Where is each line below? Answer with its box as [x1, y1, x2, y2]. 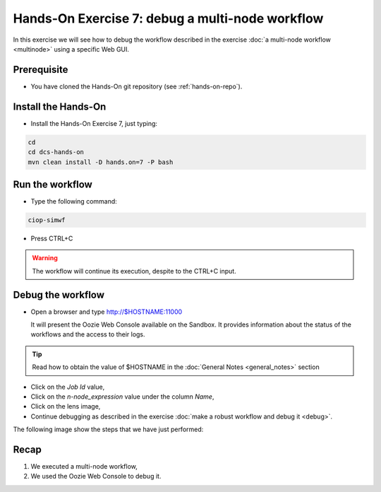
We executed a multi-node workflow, [30, 462, 138, 471]
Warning [32, 254, 58, 262]
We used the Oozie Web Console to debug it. [30, 472, 162, 481]
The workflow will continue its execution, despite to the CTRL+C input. [32, 266, 236, 275]
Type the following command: [30, 197, 118, 206]
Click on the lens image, [30, 402, 101, 411]
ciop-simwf [28, 216, 66, 224]
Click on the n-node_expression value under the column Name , [30, 392, 214, 401]
